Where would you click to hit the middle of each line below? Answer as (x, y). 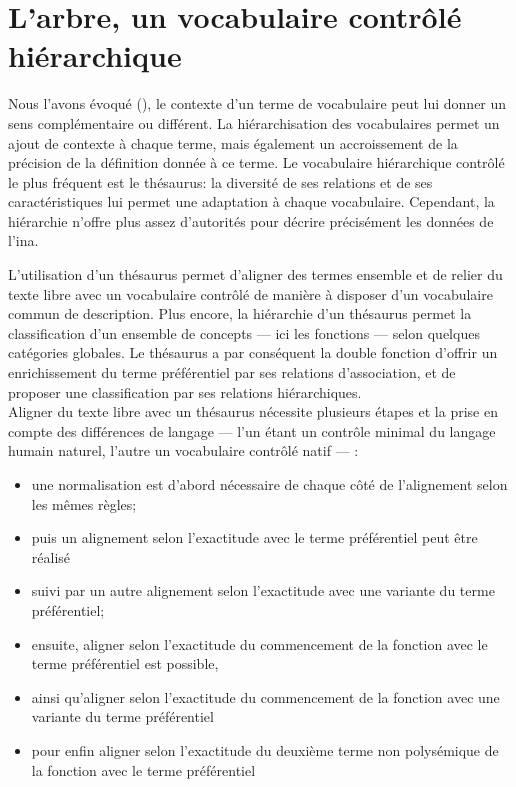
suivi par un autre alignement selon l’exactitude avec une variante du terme (263, 590)
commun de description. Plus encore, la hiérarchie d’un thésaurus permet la (240, 313)
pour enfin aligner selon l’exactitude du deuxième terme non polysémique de (265, 749)
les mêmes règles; (84, 503)
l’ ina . (23, 240)
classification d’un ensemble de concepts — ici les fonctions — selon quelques (244, 332)
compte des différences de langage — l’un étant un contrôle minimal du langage (252, 430)
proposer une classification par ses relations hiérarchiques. (185, 391)
